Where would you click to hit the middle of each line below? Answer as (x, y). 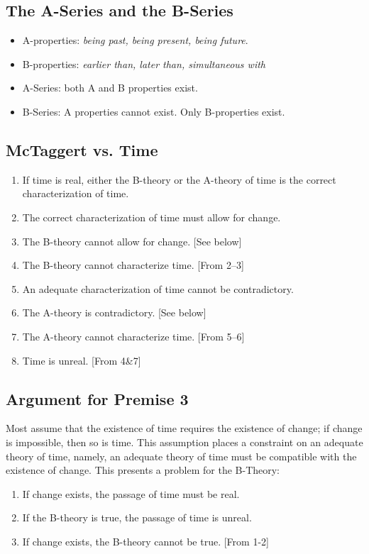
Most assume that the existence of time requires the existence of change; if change (184, 428)
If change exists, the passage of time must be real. (131, 493)
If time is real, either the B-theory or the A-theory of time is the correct (179, 179)
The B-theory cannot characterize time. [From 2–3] (133, 265)
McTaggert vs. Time (82, 149)
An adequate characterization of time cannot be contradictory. (158, 288)
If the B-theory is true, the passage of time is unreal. (137, 517)
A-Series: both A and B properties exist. (110, 88)
